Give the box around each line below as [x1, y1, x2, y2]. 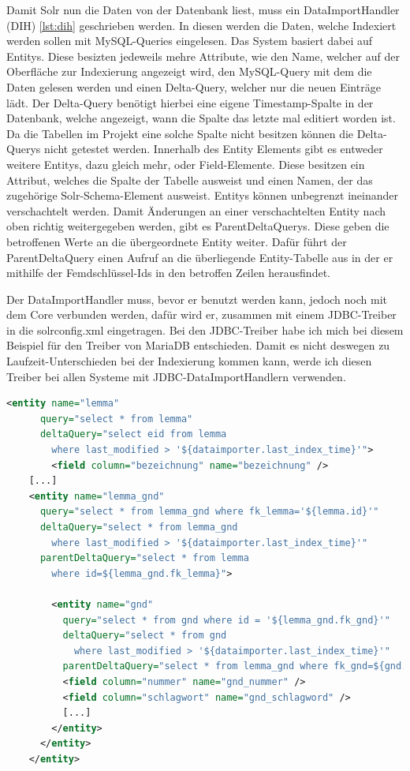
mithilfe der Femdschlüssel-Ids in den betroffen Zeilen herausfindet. [6, 264, 330, 281]
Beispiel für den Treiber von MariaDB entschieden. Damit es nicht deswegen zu [6, 337, 390, 354]
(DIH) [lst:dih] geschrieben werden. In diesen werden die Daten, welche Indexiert [6, 17, 397, 33]
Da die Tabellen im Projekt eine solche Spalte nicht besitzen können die [6, 125, 354, 141]
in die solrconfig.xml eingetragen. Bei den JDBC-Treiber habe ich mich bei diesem [6, 321, 404, 338]
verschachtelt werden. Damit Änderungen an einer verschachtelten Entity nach [6, 202, 386, 219]
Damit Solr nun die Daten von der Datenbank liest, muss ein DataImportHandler [6, 2, 400, 17]
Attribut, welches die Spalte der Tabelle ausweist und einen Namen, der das [6, 171, 373, 188]
